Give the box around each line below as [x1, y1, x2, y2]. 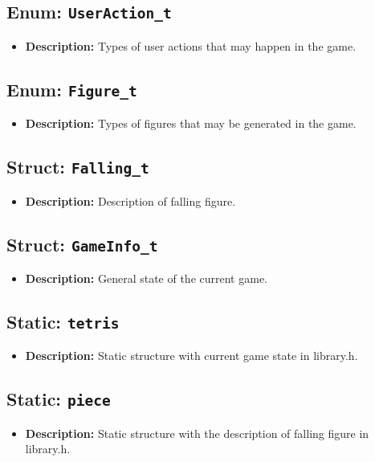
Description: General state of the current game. [25, 269, 267, 286]
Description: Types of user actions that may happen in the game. [25, 37, 357, 54]
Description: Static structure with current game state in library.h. [25, 347, 358, 364]
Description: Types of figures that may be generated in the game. [25, 115, 357, 132]
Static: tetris [6, 309, 120, 333]
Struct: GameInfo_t [6, 231, 158, 256]
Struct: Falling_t [6, 154, 149, 179]
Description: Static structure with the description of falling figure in [25, 424, 369, 441]
